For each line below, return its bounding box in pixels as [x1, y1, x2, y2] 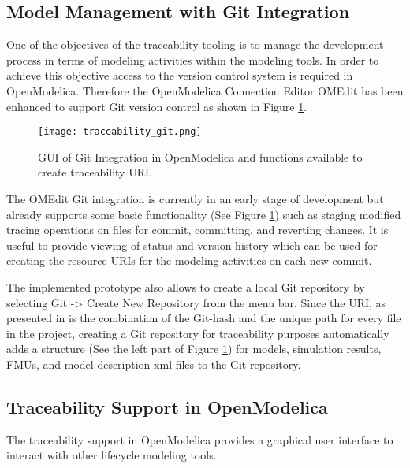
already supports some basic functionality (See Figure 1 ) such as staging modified [6, 206, 401, 222]
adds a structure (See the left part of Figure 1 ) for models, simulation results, [6, 340, 382, 357]
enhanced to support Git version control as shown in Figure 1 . [6, 98, 307, 114]
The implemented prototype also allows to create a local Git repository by [6, 278, 365, 295]
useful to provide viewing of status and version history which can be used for [6, 236, 378, 253]
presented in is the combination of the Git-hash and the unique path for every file [6, 310, 401, 326]
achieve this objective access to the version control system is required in [6, 67, 353, 84]
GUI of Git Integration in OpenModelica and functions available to [38, 148, 363, 165]
